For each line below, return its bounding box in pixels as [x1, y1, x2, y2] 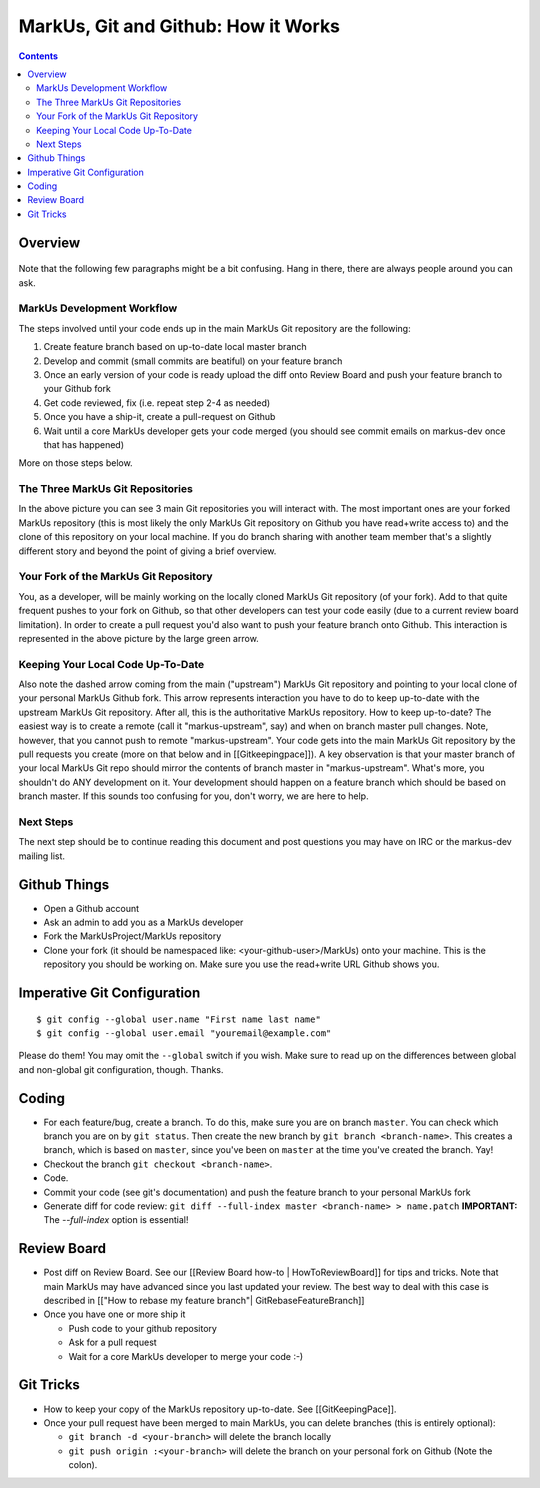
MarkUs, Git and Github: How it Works [18, 15, 340, 37]
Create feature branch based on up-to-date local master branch [43, 341, 307, 353]
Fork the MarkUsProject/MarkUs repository [43, 930, 222, 942]
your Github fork [43, 383, 112, 395]
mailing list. [18, 850, 65, 862]
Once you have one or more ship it [43, 1308, 186, 1320]
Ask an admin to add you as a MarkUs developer [43, 916, 244, 929]
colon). [68, 1459, 98, 1471]
